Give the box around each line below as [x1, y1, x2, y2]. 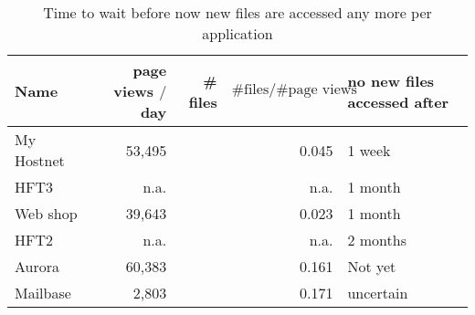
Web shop [15, 203, 78, 224]
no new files [347, 69, 435, 91]
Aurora [15, 256, 59, 277]
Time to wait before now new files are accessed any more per [43, 2, 432, 23]
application [202, 23, 273, 44]
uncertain [347, 282, 408, 303]
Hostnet [15, 150, 65, 171]
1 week [347, 139, 391, 161]
